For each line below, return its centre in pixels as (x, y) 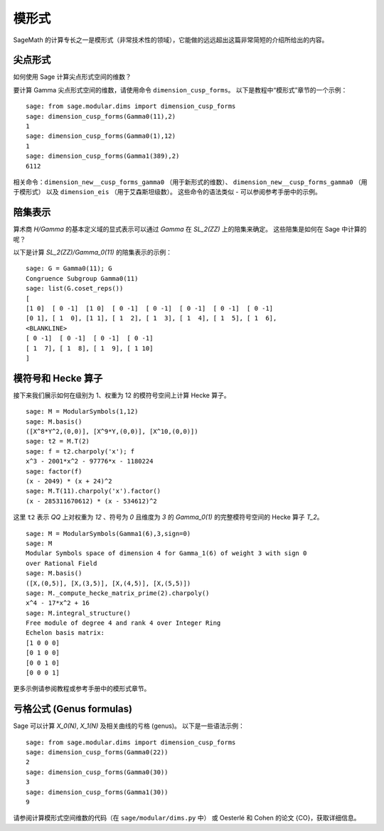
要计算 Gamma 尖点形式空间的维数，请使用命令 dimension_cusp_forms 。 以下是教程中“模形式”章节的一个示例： (180, 90)
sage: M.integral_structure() (79, 613)
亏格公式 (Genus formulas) (73, 709)
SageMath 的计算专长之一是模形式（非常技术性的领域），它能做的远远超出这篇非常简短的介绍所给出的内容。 (171, 40)
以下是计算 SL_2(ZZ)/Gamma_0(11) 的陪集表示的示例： (92, 252)
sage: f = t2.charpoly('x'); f (80, 451)
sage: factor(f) (54, 471)
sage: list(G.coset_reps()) (75, 289)
